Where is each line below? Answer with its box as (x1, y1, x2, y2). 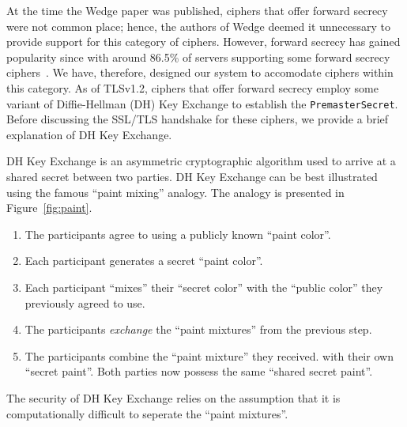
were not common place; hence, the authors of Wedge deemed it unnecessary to (6, 17, 391, 34)
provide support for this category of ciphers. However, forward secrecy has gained (6, 33, 401, 50)
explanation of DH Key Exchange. (6, 126, 172, 142)
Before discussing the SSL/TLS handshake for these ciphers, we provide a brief (6, 111, 389, 127)
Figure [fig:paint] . (6, 199, 92, 216)
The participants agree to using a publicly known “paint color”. (24, 225, 331, 242)
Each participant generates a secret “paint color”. (24, 252, 263, 269)
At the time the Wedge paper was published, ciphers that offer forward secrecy (6, 2, 388, 18)
